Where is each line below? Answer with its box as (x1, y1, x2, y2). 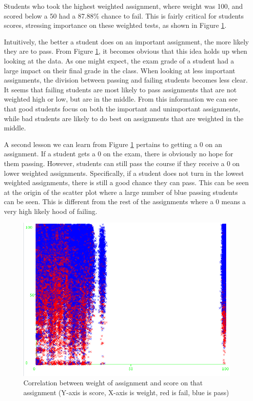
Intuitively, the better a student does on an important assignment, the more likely (4, 36, 249, 46)
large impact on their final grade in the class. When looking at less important (4, 65, 235, 75)
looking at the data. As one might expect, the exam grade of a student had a (4, 55, 234, 65)
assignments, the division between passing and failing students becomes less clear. (4, 75, 248, 85)
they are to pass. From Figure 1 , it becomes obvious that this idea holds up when (4, 46, 248, 56)
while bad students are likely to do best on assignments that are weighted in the (4, 113, 244, 123)
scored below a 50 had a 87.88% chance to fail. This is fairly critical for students (4, 10, 244, 21)
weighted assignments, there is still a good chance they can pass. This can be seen (4, 177, 249, 188)
